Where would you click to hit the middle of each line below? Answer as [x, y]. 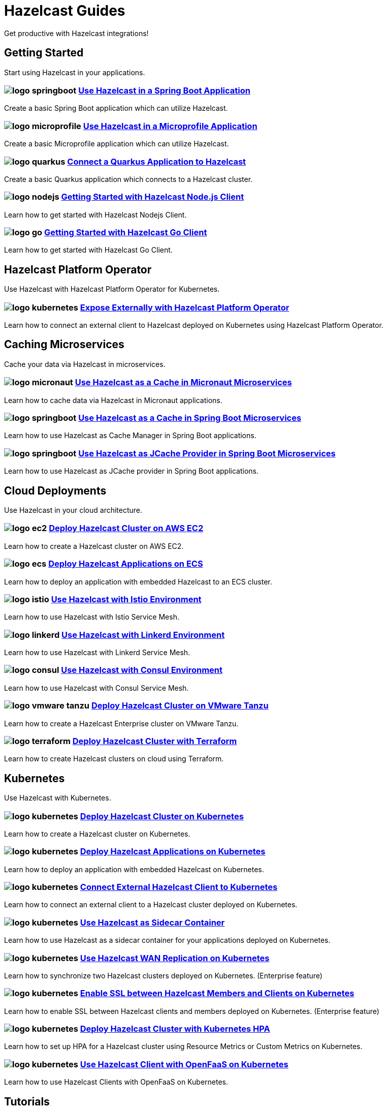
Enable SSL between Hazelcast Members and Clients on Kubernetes [217, 993]
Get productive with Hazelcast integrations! [76, 33]
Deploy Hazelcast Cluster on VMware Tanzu [180, 706]
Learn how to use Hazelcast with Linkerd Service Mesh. [97, 653]
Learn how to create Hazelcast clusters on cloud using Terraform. [114, 759]
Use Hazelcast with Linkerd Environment [143, 635]
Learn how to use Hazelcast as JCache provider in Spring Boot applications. [132, 471]
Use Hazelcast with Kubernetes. [58, 798]
